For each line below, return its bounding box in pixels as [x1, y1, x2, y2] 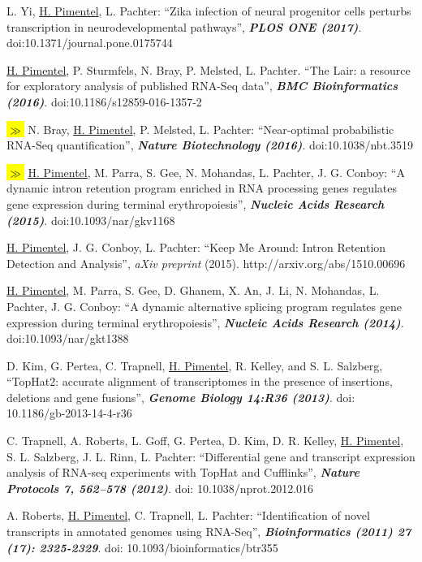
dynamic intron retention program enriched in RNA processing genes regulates [6, 179, 398, 197]
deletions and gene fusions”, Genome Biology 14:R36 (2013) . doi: [6, 388, 355, 405]
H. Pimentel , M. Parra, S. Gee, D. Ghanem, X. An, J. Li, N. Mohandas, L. [6, 282, 380, 299]
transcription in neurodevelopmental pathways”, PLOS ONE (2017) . [6, 18, 362, 35]
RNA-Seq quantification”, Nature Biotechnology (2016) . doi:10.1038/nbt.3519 [6, 136, 413, 153]
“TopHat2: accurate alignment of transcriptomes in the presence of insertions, [6, 373, 393, 390]
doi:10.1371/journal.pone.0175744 [6, 34, 173, 51]
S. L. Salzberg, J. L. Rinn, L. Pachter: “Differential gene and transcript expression [6, 447, 416, 465]
